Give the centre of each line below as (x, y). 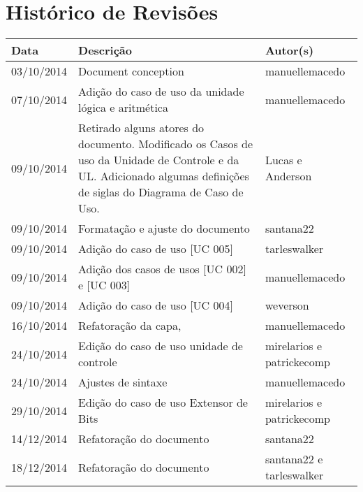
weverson (287, 305)
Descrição (105, 50)
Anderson (288, 176)
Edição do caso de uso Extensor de (163, 403)
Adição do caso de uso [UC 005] (156, 249)
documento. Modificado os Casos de (166, 144)
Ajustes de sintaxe (123, 382)
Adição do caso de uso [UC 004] (156, 305)
